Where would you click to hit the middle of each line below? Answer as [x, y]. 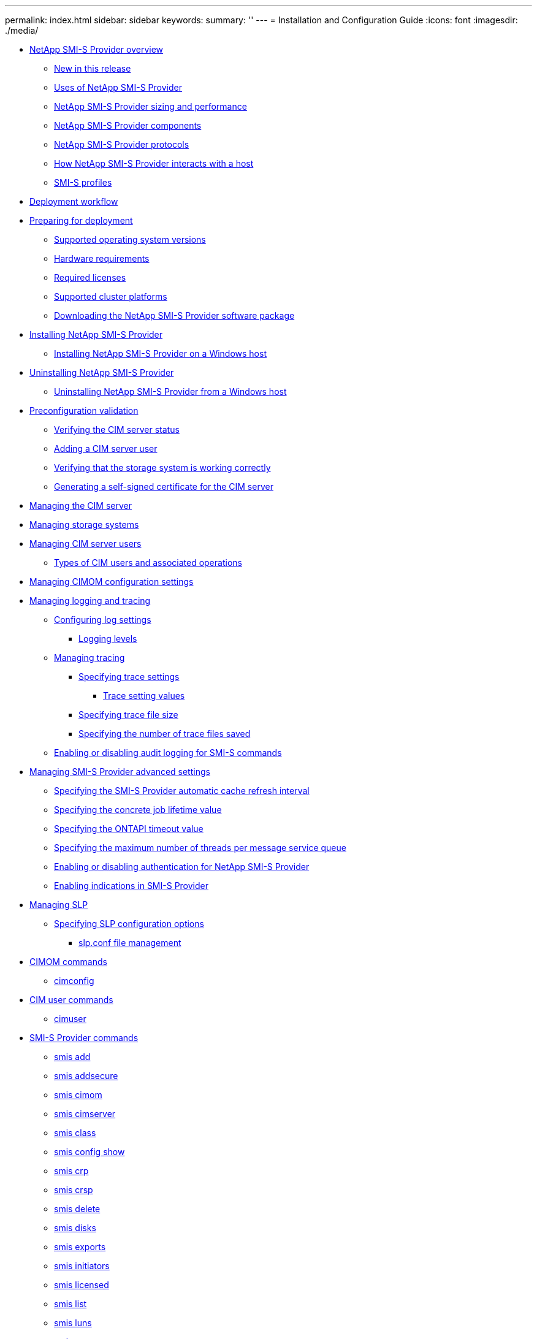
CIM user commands [71, 1000]
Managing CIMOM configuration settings [112, 582]
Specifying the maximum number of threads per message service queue [200, 848]
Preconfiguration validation [84, 410]
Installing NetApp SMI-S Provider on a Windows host [160, 353]
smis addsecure [86, 1076]
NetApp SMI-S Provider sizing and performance [150, 106]
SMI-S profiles [83, 182]
